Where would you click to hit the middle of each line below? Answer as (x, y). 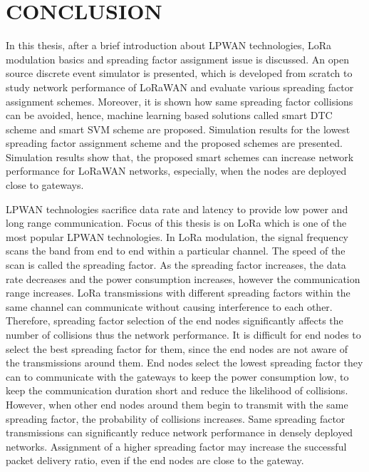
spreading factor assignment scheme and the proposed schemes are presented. (174, 143)
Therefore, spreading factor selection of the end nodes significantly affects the (175, 320)
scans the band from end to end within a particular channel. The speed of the (176, 251)
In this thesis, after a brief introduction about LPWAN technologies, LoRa (169, 45)
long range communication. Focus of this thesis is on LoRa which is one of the (176, 223)
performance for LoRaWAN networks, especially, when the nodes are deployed (176, 171)
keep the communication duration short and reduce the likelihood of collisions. (177, 390)
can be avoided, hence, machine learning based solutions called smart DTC (169, 115)
